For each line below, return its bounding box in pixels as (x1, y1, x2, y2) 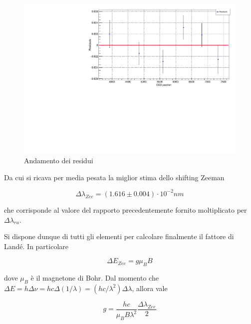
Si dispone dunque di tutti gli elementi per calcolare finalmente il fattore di (4, 231, 234, 242)
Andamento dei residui (24, 155, 93, 166)
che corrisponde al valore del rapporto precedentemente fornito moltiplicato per (4, 204, 247, 215)
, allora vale (132, 283, 168, 293)
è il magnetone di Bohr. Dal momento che (30, 273, 159, 283)
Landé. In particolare (4, 241, 69, 251)
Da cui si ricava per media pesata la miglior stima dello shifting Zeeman (4, 172, 225, 182)
